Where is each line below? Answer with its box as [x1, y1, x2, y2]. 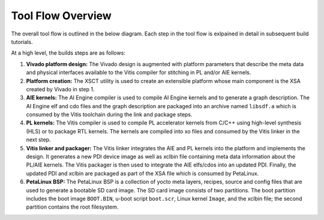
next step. [26, 136, 51, 144]
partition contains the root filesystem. [26, 203, 119, 210]
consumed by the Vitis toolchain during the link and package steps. [26, 111, 193, 118]
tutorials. [11, 38, 33, 45]
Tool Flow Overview [11, 9, 112, 22]
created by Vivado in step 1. [26, 85, 95, 93]
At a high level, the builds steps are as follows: [11, 49, 126, 57]
